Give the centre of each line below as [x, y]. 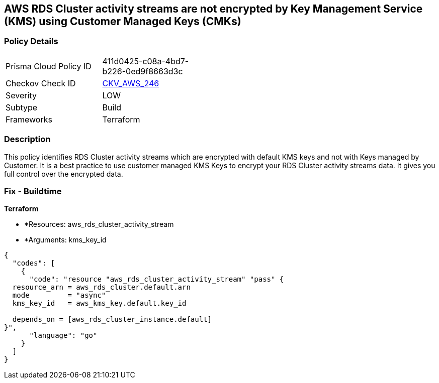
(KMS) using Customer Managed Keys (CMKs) [123, 21]
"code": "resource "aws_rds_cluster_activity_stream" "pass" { [157, 279]
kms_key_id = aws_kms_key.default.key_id [99, 303]
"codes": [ [34, 263]
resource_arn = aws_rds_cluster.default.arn [101, 287]
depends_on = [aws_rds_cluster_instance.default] [112, 320]
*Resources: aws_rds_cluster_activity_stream [99, 224]
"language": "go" [63, 336]
